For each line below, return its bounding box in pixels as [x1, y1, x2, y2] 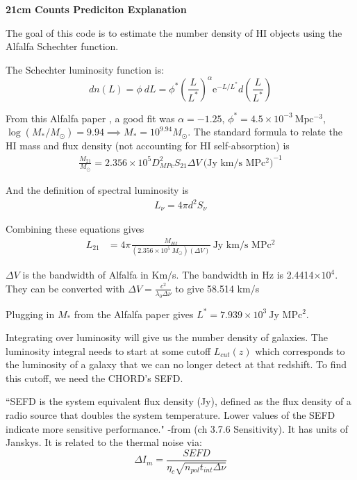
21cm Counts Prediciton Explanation [6, 2, 187, 16]
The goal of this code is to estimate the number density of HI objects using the [6, 25, 342, 40]
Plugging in [6, 306, 55, 321]
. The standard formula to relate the [188, 124, 342, 139]
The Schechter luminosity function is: [6, 62, 165, 76]
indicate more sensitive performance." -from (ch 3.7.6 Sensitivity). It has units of [6, 421, 349, 436]
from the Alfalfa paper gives [74, 306, 194, 321]
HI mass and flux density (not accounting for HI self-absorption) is [6, 138, 290, 153]
